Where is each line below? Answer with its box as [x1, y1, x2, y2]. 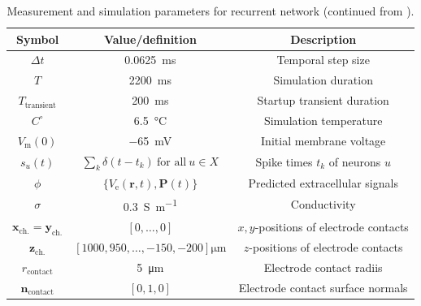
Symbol [15, 30, 59, 47]
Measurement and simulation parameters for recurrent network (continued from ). [7, 2, 414, 19]
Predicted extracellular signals [248, 174, 398, 191]
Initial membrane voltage [261, 131, 386, 149]
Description [290, 30, 357, 47]
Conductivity [290, 196, 356, 213]
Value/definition [103, 30, 197, 47]
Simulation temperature [263, 111, 383, 128]
